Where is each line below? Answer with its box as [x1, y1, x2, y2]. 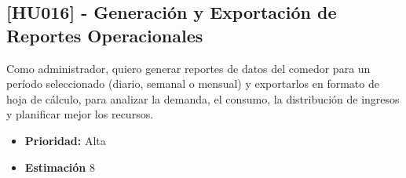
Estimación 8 [24, 158, 95, 175]
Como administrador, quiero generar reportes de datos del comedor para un [6, 60, 371, 76]
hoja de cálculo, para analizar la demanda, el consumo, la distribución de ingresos [6, 90, 400, 107]
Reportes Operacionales [6, 23, 203, 47]
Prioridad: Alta [24, 132, 106, 148]
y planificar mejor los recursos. [6, 106, 154, 122]
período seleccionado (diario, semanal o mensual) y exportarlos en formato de [6, 75, 379, 92]
